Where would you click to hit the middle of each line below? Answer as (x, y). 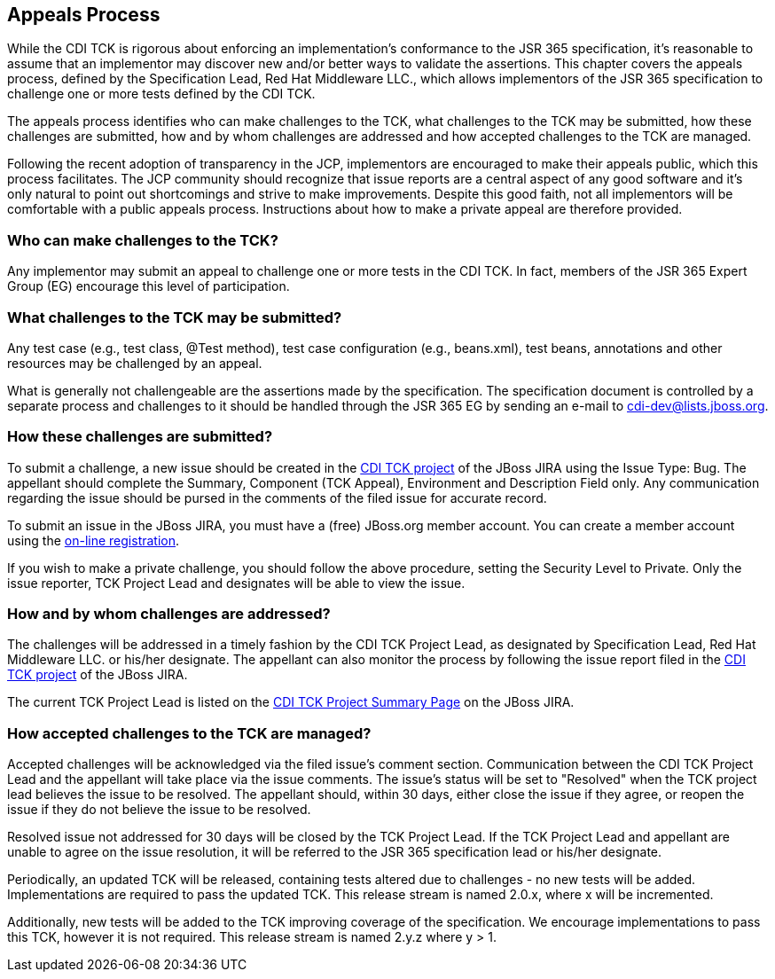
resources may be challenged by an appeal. (135, 363)
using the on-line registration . (94, 540)
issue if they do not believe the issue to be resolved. (159, 810)
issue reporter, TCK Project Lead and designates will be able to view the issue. (236, 583)
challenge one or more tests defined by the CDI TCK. (161, 94)
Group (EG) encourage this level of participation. (149, 286)
